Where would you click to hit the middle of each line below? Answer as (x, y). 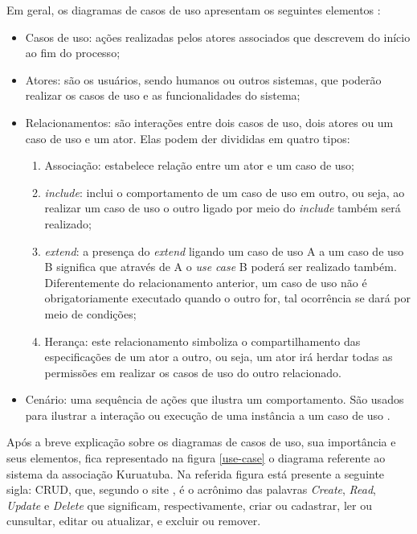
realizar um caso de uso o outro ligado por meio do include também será (223, 208)
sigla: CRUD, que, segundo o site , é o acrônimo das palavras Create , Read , (191, 489)
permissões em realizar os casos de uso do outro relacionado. (193, 372)
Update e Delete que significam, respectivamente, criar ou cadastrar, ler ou (189, 505)
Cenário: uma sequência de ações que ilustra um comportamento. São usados (215, 399)
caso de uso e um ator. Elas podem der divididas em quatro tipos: (188, 138)
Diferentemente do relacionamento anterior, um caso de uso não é (206, 282)
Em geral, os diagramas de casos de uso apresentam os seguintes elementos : (194, 10)
